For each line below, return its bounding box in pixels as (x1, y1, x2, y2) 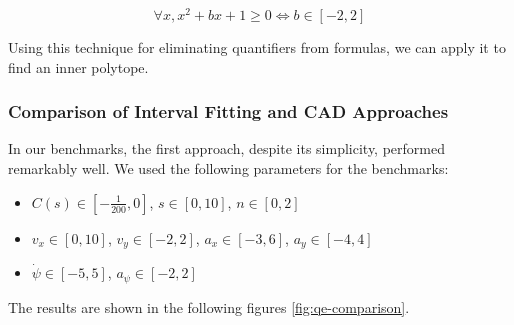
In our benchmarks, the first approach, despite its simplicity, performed (8, 138, 445, 159)
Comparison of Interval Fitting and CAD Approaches (8, 99, 449, 124)
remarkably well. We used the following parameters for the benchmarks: (8, 158, 449, 179)
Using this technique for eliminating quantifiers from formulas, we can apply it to (8, 37, 506, 58)
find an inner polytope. (8, 56, 149, 77)
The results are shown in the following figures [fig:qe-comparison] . (8, 296, 410, 317)
